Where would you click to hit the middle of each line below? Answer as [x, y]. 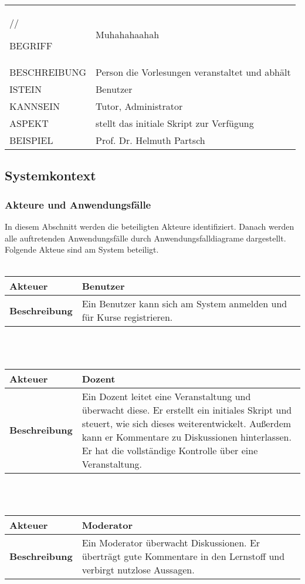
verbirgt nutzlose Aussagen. [138, 569]
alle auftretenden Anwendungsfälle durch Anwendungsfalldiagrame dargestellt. [145, 238]
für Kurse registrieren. [127, 317]
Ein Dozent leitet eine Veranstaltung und [166, 396]
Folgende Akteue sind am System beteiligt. [82, 249]
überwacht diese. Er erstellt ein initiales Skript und [187, 410]
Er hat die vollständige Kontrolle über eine [170, 450]
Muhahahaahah [128, 34]
